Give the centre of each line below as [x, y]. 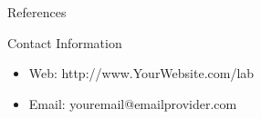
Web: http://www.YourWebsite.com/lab [141, 73]
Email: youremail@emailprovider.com [133, 103]
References [37, 12]
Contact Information [65, 42]
